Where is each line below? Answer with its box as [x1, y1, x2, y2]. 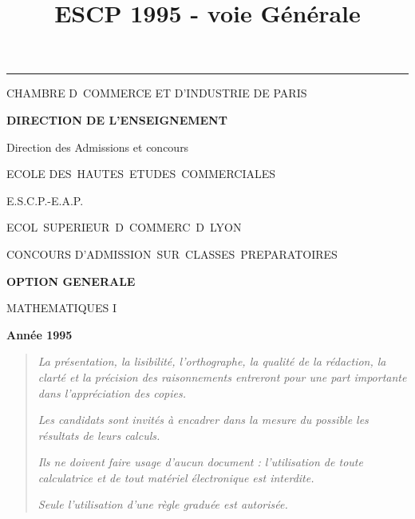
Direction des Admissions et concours [6, 138, 189, 155]
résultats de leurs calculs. [38, 426, 160, 443]
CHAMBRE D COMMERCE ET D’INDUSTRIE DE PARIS [6, 85, 307, 101]
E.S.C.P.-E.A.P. [6, 192, 84, 208]
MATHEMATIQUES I [6, 299, 117, 316]
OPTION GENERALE [6, 272, 136, 289]
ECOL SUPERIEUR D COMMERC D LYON [6, 219, 242, 236]
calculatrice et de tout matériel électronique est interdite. [38, 469, 314, 485]
